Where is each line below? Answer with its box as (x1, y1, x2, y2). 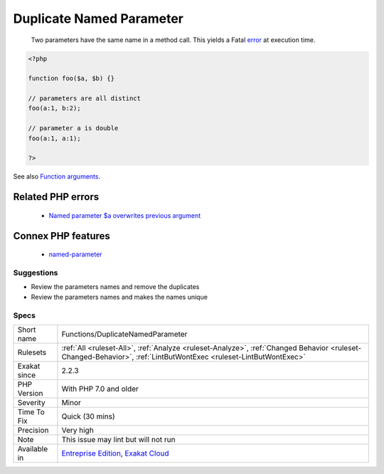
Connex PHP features (13, 230, 110, 242)
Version (17, 388, 43, 398)
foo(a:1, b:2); (28, 104, 81, 112)
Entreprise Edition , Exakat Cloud (61, 448, 169, 458)
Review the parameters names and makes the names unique (31, 293, 208, 301)
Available (17, 443, 48, 453)
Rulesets (17, 347, 46, 357)
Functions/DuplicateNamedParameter (61, 329, 188, 339)
